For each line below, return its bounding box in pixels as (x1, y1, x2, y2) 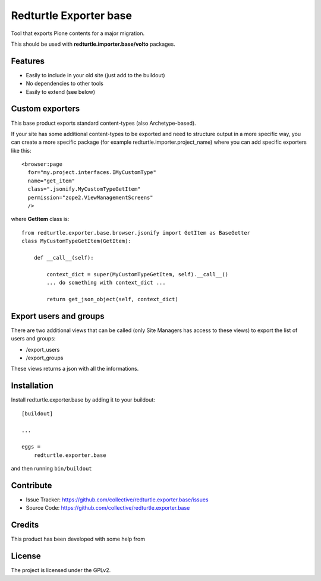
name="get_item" (27, 177, 75, 184)
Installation (11, 381, 53, 391)
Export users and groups (11, 311, 105, 321)
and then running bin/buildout (11, 465, 92, 472)
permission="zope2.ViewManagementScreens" (27, 194, 154, 201)
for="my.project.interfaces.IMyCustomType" (27, 169, 157, 176)
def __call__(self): (33, 254, 94, 261)
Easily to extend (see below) (26, 88, 95, 95)
